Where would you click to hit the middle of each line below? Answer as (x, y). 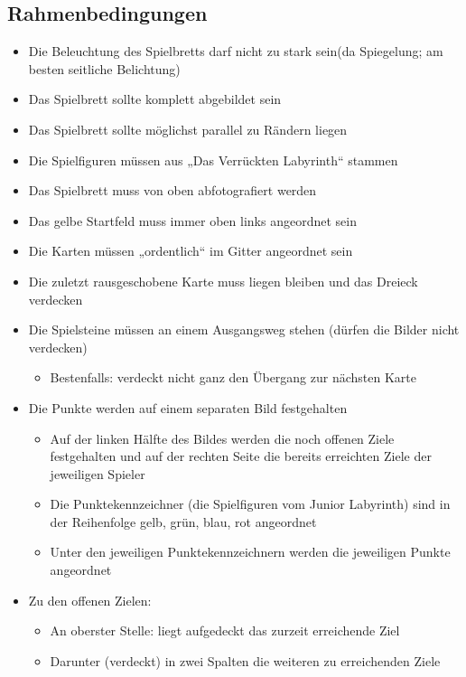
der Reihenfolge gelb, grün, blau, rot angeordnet (183, 521)
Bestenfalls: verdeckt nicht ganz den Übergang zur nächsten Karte (233, 377)
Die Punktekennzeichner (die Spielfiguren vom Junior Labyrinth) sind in (250, 504)
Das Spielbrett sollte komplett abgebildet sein (155, 99)
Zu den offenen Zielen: (90, 600)
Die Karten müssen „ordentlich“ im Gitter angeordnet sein (191, 251)
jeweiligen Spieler (98, 473)
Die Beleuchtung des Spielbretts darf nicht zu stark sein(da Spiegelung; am (236, 51)
